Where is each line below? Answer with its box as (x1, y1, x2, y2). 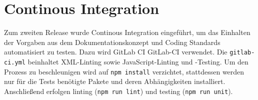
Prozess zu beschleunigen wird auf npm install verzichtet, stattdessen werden (4, 66, 244, 76)
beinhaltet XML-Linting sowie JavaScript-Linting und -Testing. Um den (27, 56, 248, 66)
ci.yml (4, 58, 25, 66)
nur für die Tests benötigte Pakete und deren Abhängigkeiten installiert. (4, 76, 225, 86)
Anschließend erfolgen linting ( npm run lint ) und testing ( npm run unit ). (4, 85, 233, 96)
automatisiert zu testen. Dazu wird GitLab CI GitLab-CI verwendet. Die (4, 46, 227, 57)
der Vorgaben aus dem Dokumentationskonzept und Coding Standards (4, 36, 220, 47)
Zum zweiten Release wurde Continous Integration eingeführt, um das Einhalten (4, 27, 250, 37)
